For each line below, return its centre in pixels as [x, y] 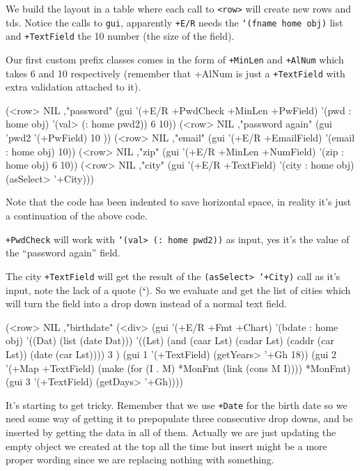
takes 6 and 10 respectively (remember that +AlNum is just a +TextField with [175, 73]
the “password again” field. [63, 253]
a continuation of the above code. [77, 216]
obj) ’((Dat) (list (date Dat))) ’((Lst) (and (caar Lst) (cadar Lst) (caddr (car [170, 340]
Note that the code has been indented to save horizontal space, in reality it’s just [179, 202]
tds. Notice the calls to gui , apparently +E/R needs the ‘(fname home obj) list [174, 22]
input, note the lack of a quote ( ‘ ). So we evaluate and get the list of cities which [178, 289]
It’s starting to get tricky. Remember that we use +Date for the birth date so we [177, 404]
